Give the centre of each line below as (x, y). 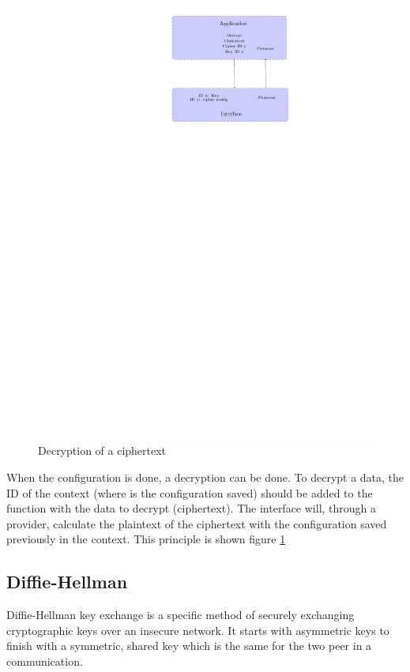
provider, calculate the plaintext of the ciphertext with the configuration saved (197, 523)
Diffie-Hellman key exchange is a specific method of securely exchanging (181, 615)
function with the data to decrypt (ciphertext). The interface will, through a (192, 508)
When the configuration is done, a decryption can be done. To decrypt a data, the (205, 477)
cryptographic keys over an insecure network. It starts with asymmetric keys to (198, 630)
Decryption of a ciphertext (102, 451)
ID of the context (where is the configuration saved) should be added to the (190, 492)
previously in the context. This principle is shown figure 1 (146, 539)
